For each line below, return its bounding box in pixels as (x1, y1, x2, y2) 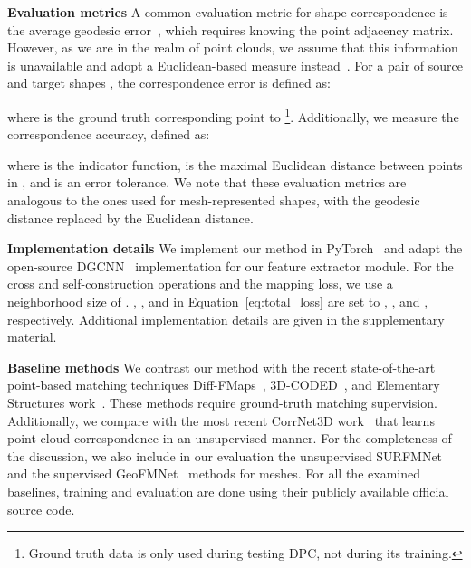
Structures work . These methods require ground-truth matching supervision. (7, 393, 437, 412)
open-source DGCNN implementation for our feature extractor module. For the (7, 256, 454, 275)
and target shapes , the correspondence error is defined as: (7, 73, 331, 92)
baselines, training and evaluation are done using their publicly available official (7, 481, 449, 500)
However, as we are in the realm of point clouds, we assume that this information (7, 38, 458, 57)
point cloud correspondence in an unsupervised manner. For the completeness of (7, 429, 452, 448)
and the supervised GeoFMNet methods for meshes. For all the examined (7, 464, 420, 483)
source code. (7, 499, 75, 518)
